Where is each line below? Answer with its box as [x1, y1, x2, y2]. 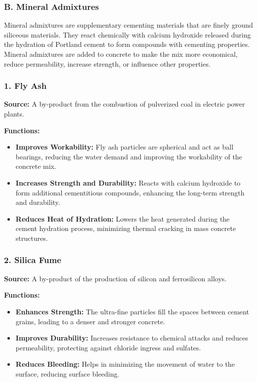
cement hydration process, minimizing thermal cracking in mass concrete [15, 223, 236, 233]
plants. [4, 109, 24, 118]
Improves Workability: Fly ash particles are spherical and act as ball [15, 142, 234, 152]
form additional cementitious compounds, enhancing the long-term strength [15, 187, 245, 197]
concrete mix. [15, 161, 56, 171]
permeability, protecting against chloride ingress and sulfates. [15, 342, 201, 352]
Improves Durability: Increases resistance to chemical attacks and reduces [15, 333, 248, 343]
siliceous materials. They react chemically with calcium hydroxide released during [4, 29, 251, 39]
